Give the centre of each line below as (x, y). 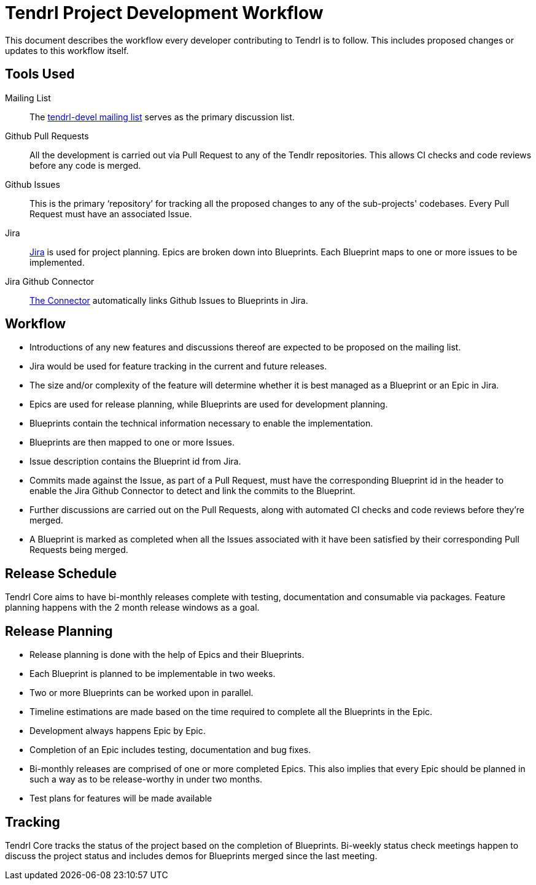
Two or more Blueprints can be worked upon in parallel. (142, 693)
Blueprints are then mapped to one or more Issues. (132, 442)
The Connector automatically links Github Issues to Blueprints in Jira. (169, 300)
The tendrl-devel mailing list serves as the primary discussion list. (162, 117)
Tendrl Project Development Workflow (164, 13)
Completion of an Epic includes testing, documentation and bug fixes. (170, 750)
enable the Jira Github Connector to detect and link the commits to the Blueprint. (192, 491)
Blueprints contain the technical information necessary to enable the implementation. (201, 423)
